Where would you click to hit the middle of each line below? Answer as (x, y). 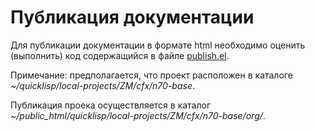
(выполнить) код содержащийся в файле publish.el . (120, 55)
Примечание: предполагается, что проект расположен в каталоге (151, 75)
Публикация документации (132, 17)
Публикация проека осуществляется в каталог (111, 105)
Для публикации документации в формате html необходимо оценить (158, 45)
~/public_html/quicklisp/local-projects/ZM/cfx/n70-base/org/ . (138, 115)
